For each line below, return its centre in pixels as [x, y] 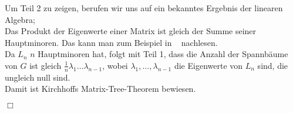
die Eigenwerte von [208, 65]
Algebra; [20, 19]
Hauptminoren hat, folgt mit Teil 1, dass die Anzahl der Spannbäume [163, 54]
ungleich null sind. [38, 77]
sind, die [273, 65]
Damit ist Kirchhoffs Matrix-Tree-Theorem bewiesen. [100, 89]
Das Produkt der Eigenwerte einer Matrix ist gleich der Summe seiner [131, 31]
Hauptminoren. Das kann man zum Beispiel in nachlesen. [111, 42]
